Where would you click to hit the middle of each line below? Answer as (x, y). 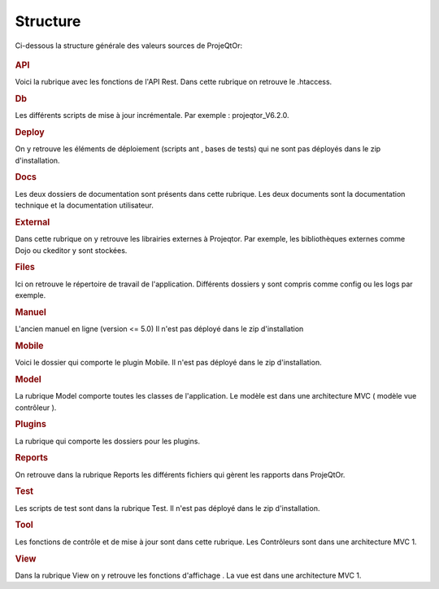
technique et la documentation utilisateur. (84, 205)
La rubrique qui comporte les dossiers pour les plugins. (108, 441)
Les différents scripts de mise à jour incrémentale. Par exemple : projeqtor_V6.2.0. (152, 116)
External (33, 222)
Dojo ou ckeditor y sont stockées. (71, 250)
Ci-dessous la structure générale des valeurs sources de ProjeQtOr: (129, 46)
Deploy (30, 133)
